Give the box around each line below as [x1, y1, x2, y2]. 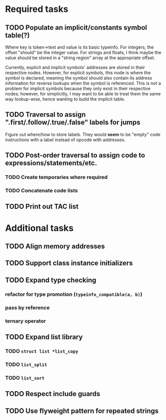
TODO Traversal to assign [5, 110, 86, 119]
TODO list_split [5, 361, 48, 368]
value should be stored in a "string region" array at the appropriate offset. [5, 55, 155, 61]
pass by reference [5, 304, 50, 311]
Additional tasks [5, 222, 74, 234]
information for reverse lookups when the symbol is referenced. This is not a [5, 81, 161, 86]
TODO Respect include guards [5, 390, 101, 398]
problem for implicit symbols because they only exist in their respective [5, 85, 151, 91]
